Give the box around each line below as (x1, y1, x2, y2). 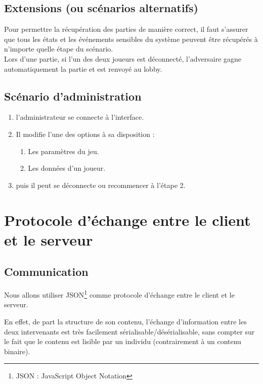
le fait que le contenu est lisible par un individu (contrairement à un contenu (4, 336, 241, 347)
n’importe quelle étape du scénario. (4, 43, 113, 54)
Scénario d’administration (4, 88, 142, 104)
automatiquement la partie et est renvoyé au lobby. (4, 63, 162, 74)
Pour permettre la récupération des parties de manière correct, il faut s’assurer (4, 24, 248, 34)
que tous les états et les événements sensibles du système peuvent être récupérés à (4, 33, 258, 44)
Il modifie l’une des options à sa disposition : (16, 128, 155, 139)
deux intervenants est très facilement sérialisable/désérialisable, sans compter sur (4, 326, 255, 337)
